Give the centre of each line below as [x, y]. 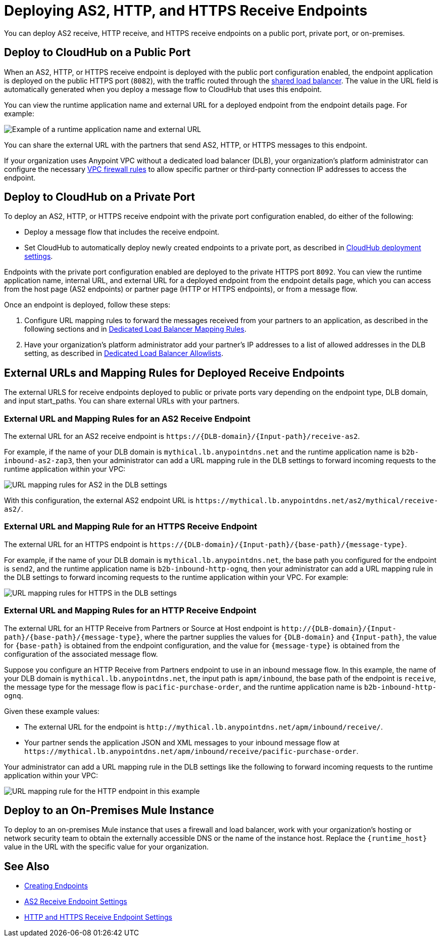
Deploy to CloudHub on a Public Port [97, 53]
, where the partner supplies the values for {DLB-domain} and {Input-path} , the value [288, 637]
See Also [27, 866]
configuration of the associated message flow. [81, 654]
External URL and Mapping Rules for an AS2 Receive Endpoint [127, 418]
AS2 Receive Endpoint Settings [76, 902]
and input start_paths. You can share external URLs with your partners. [122, 401]
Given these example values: [52, 711]
